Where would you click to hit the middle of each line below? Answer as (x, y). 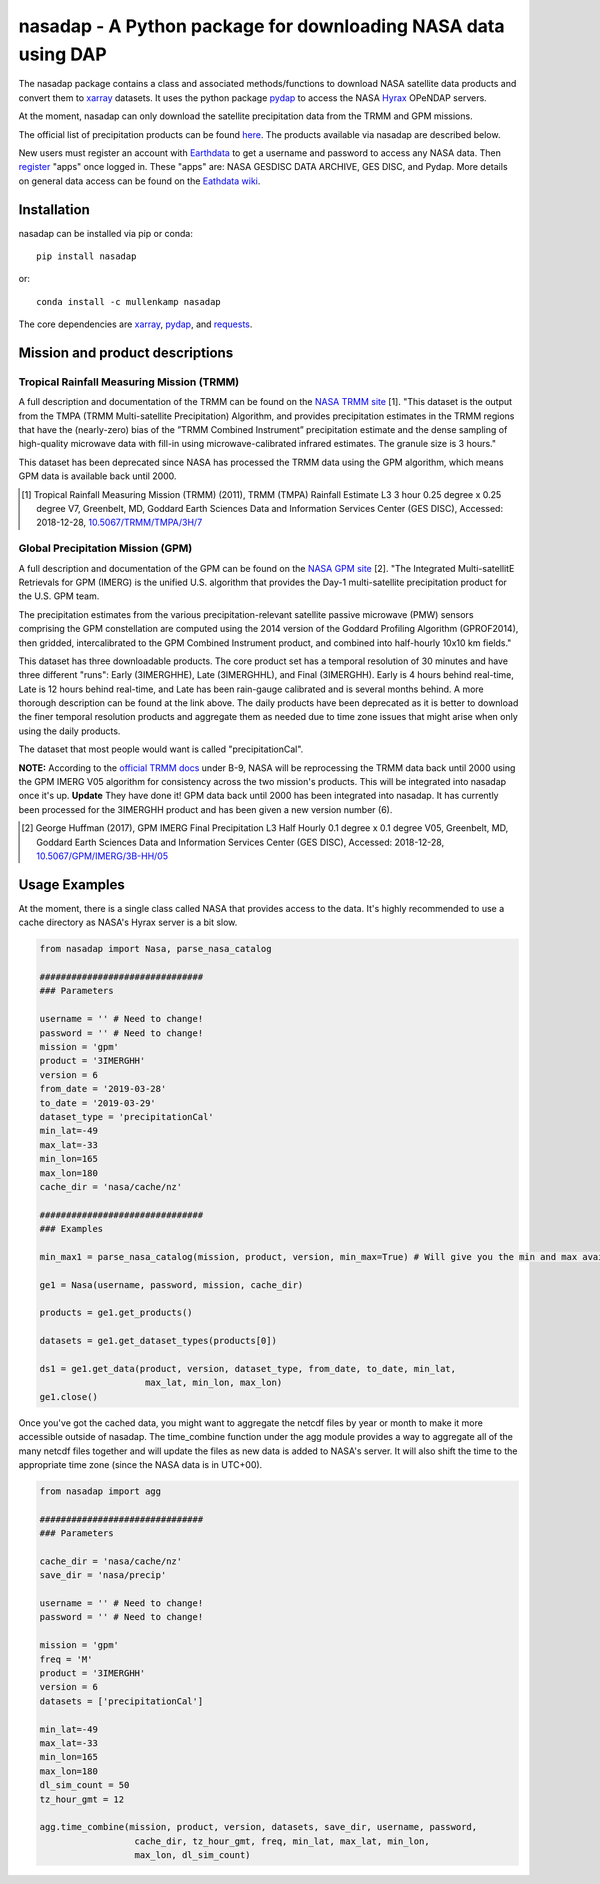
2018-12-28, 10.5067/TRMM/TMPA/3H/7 (119, 522)
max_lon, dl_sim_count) (192, 1855)
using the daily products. (69, 731)
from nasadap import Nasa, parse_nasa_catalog (155, 949)
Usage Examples (71, 884)
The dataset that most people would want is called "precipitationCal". (161, 749)
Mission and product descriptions (126, 352)
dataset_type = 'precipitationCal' (126, 1116)
